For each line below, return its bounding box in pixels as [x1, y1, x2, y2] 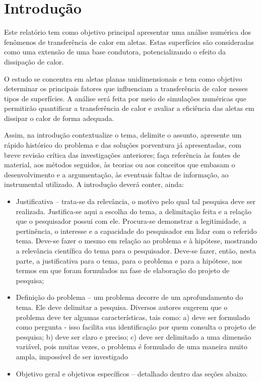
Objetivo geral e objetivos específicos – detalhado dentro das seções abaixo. [16, 368, 248, 378]
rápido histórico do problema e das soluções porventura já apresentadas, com [4, 140, 241, 150]
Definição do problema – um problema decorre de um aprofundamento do [16, 292, 243, 302]
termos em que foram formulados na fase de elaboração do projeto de [16, 265, 230, 276]
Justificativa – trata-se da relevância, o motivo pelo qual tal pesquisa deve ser [16, 196, 255, 207]
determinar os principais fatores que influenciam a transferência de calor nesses [4, 83, 248, 94]
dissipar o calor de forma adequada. [4, 112, 114, 123]
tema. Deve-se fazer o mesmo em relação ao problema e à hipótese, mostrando [16, 235, 257, 246]
